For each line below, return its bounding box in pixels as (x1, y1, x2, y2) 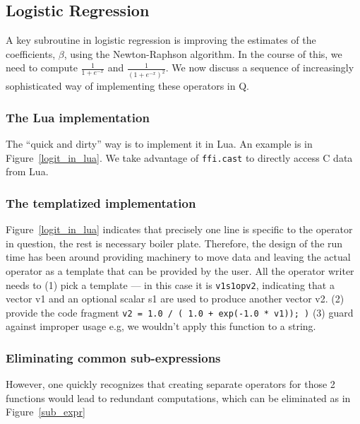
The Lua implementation (6, 108, 150, 126)
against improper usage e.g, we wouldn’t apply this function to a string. (6, 319, 316, 334)
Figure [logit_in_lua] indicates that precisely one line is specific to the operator (6, 222, 353, 237)
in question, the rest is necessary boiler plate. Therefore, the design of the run (6, 235, 343, 250)
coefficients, (6, 46, 56, 61)
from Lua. (6, 164, 49, 179)
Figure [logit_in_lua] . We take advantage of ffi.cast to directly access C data (6, 150, 353, 165)
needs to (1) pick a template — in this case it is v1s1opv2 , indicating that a (6, 277, 335, 292)
